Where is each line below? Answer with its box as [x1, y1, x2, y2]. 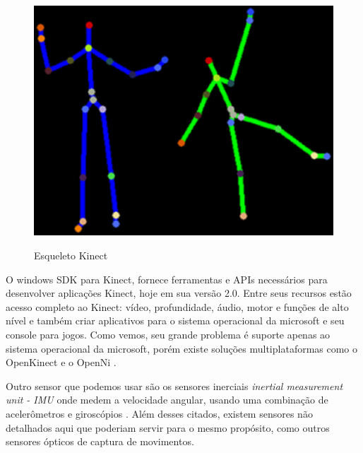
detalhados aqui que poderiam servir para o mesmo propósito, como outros [6, 420, 330, 435]
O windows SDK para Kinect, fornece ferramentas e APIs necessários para [6, 271, 328, 286]
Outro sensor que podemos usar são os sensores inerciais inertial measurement [6, 378, 343, 393]
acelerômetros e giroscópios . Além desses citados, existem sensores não [6, 406, 313, 420]
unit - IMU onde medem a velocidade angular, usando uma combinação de [6, 392, 328, 407]
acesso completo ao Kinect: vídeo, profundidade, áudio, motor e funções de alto [6, 299, 349, 314]
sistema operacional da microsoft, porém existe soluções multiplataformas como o [6, 341, 358, 355]
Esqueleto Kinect [34, 248, 108, 263]
